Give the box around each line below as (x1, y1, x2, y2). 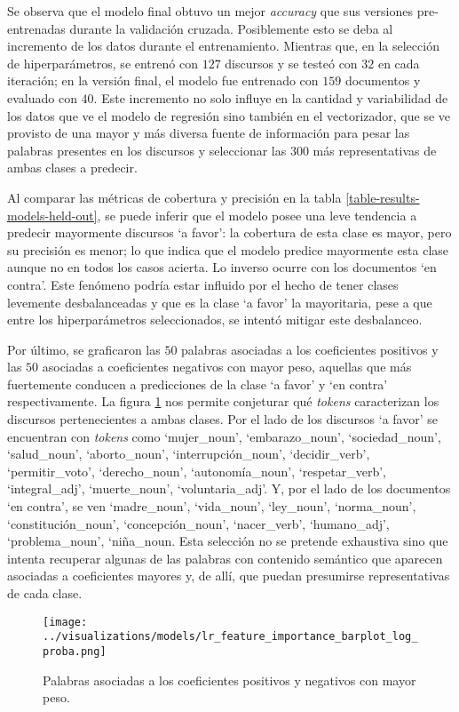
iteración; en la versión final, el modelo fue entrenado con (7, 71, 319, 90)
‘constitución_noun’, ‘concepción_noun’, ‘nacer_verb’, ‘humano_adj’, (7, 514, 390, 532)
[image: (43, 615, 88, 628)
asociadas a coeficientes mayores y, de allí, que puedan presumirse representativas (7, 566, 450, 585)
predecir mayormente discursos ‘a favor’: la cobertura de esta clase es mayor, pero (7, 223, 452, 242)
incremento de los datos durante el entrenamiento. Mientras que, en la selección (7, 36, 439, 55)
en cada (377, 53, 420, 72)
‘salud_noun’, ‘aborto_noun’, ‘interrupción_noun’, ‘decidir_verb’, (7, 444, 370, 463)
